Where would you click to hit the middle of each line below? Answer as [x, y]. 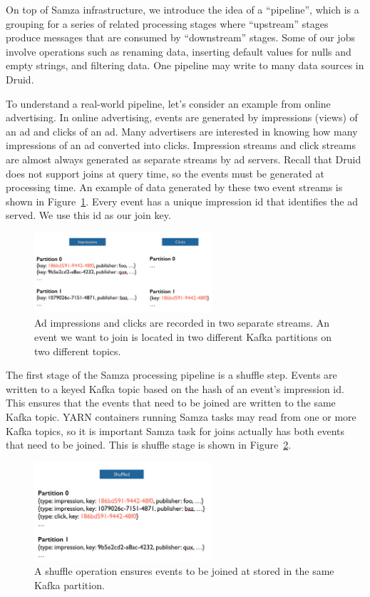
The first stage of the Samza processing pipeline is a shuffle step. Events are [171, 375]
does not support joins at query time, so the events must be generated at [165, 173]
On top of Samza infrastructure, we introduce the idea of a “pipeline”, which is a [183, 9]
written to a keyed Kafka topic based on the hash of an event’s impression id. [175, 388]
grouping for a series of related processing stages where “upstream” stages [167, 23]
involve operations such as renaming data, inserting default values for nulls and [179, 51]
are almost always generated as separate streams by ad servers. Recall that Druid [184, 159]
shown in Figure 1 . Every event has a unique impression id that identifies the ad [182, 201]
